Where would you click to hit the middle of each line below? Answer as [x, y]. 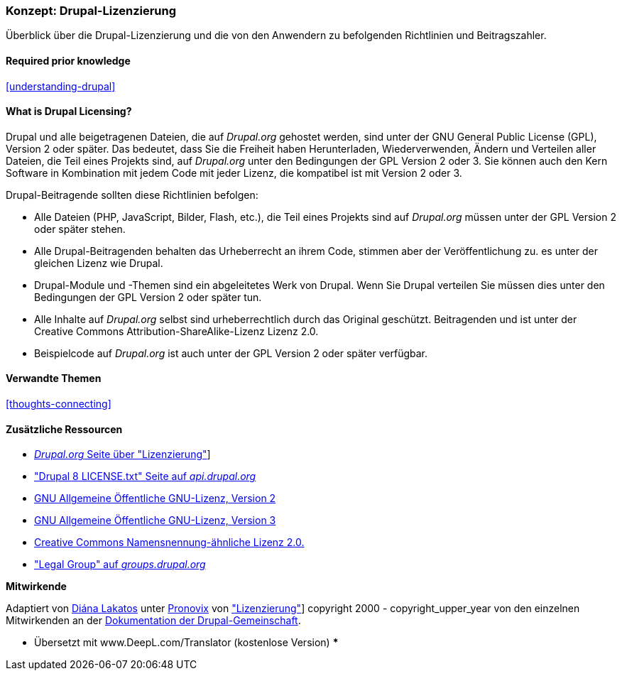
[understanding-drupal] [61, 86]
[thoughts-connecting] [59, 404]
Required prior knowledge [68, 60]
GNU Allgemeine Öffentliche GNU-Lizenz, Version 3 [155, 520]
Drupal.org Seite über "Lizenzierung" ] [122, 454]
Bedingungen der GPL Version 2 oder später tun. [148, 297]
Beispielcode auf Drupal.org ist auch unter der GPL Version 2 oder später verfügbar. [231, 353]
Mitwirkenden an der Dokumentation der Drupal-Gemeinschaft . [153, 621]
